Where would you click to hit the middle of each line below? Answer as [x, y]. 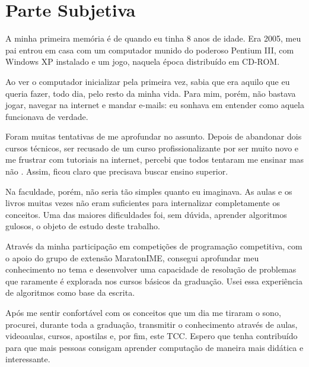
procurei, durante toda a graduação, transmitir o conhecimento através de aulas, [152, 324]
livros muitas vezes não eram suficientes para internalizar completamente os [143, 203]
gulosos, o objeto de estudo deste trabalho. [83, 226]
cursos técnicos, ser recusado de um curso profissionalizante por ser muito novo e [152, 148]
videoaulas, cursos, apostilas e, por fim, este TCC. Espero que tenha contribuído [152, 336]
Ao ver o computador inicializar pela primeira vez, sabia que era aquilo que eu [148, 81]
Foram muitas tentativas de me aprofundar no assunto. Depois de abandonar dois [154, 136]
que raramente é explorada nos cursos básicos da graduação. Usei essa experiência [154, 281]
